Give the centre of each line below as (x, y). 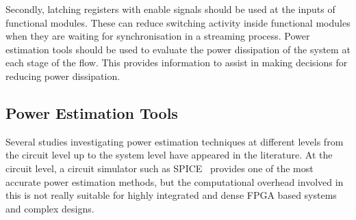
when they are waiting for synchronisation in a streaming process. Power (158, 36)
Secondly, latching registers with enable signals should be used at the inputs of (170, 9)
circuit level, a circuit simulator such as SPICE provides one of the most (160, 168)
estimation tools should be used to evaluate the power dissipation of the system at (178, 49)
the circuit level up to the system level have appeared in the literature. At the (169, 155)
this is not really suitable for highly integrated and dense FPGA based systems (171, 195)
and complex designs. (50, 208)
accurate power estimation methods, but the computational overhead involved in (175, 181)
